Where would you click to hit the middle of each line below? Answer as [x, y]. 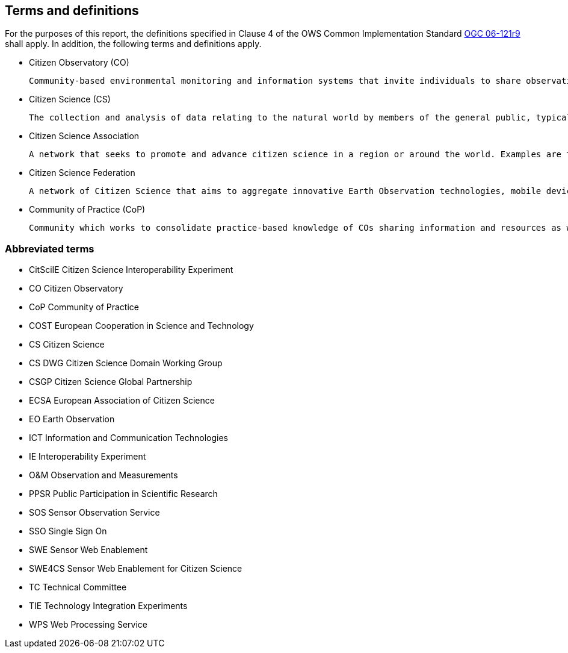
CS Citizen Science [67, 345]
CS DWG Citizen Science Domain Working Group [126, 363]
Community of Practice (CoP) [87, 210]
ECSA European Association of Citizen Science [122, 401]
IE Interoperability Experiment [88, 457]
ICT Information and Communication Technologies [129, 438]
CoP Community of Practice [84, 307]
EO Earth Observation [72, 419]
